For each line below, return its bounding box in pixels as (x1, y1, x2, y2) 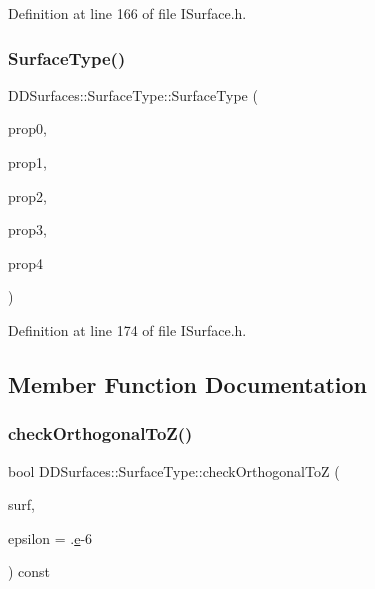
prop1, (8, 152, 47, 172)
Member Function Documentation (8, 368, 368, 399)
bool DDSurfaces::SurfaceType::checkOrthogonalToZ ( (8, 460, 340, 481)
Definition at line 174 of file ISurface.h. (8, 319, 247, 340)
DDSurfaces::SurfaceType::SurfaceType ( (8, 84, 258, 105)
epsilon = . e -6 (8, 527, 93, 548)
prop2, (8, 185, 47, 206)
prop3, (8, 219, 47, 240)
